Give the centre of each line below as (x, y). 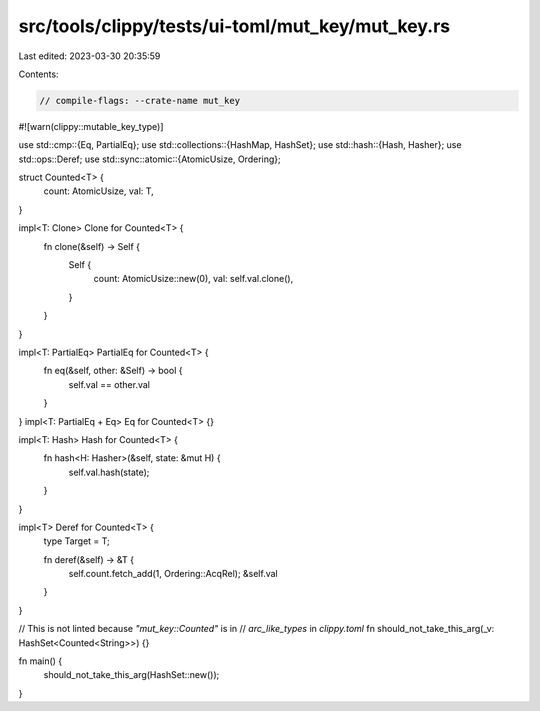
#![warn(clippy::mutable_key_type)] (91, 126)
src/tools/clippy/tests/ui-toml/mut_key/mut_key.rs (234, 26)
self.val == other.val (109, 384)
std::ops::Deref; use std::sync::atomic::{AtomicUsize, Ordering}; (149, 159)
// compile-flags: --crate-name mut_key (139, 100)
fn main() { (40, 661)
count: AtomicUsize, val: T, (98, 191)
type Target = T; (76, 541)
